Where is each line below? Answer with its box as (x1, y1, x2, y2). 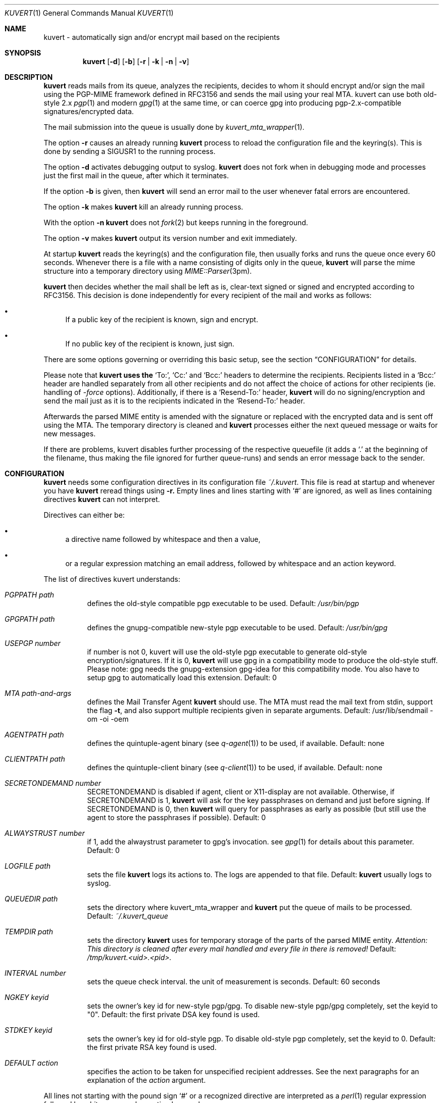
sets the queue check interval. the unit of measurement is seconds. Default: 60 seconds (87, 977, 380, 986)
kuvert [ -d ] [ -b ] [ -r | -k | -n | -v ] (82, 57, 189, 66)
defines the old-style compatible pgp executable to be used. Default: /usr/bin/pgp (87, 599, 359, 608)
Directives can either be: (43, 511, 125, 519)
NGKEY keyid (5, 993, 49, 1001)
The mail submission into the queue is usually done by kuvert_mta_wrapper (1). (43, 123, 305, 131)
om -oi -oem (87, 715, 129, 723)
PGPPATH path (5, 590, 55, 599)
